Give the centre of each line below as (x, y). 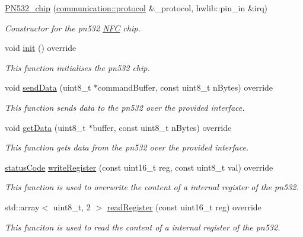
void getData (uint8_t (45, 127)
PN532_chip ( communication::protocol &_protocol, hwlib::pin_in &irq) (136, 8)
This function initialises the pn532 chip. (77, 67)
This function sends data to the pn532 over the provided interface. (125, 107)
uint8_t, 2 (72, 206)
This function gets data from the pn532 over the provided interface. (127, 147)
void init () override (41, 48)
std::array (22, 206)
